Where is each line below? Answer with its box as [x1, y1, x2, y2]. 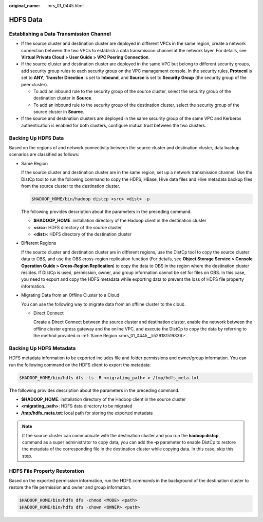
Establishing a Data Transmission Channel [9, 30, 111, 37]
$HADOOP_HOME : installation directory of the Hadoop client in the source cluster [21, 396, 186, 402]
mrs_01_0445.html [47, 3, 84, 8]
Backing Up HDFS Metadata [9, 345, 76, 351]
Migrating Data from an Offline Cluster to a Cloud [21, 292, 120, 298]
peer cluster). [21, 81, 49, 87]
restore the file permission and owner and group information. [9, 484, 131, 490]
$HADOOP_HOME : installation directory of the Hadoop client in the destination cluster [33, 217, 207, 224]
